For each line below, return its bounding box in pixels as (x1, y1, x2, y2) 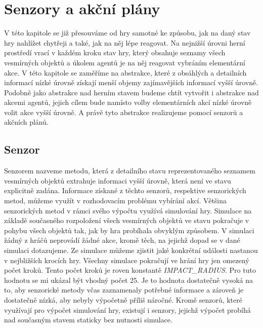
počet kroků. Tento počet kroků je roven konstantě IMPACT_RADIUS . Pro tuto (4, 265, 256, 275)
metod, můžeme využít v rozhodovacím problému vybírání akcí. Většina (4, 195, 227, 206)
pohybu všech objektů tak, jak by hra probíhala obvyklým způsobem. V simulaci (4, 225, 254, 235)
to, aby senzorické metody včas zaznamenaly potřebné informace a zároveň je (4, 284, 244, 295)
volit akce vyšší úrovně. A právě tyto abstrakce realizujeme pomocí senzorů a (4, 106, 243, 117)
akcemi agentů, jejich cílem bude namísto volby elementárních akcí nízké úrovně (4, 97, 252, 107)
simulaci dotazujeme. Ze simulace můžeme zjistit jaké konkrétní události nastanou (4, 245, 258, 256)
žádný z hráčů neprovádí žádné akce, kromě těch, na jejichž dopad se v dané (4, 235, 240, 245)
